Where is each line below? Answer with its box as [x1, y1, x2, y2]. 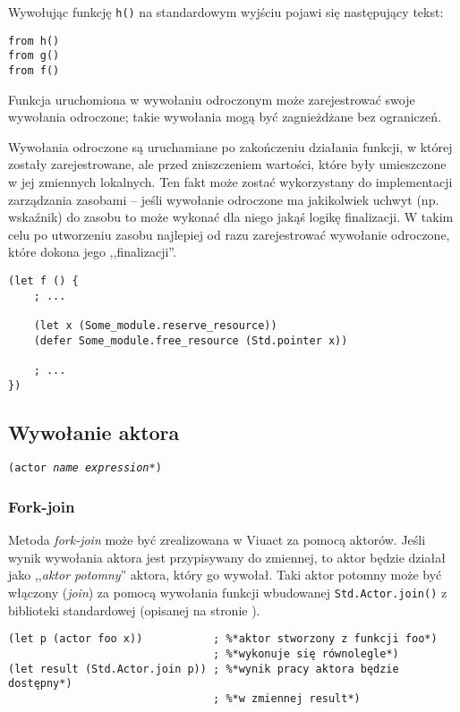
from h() [8, 34, 60, 47]
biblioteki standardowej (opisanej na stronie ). [8, 600, 260, 619]
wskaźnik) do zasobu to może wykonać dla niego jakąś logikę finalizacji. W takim [8, 208, 454, 226]
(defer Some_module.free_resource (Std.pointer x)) [33, 334, 348, 347]
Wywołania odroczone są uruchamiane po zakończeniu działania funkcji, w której [8, 137, 453, 156]
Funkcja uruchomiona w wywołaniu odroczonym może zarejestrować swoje [8, 89, 415, 108]
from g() [8, 49, 60, 63]
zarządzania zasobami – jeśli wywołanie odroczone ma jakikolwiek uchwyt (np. [8, 190, 439, 208]
